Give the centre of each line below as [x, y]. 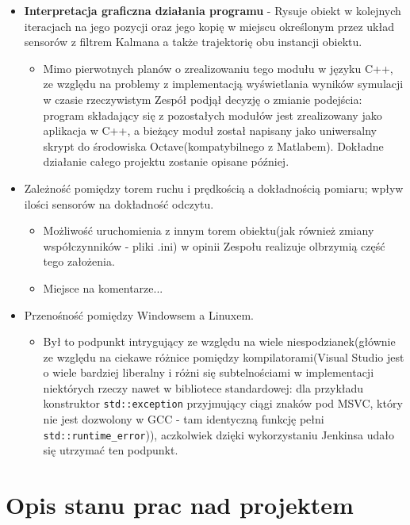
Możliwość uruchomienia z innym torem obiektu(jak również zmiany [209, 230]
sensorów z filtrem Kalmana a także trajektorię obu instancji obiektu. [193, 42]
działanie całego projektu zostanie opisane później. [166, 161]
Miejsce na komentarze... [103, 287]
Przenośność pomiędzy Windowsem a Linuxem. [139, 314]
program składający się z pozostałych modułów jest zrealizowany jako [213, 115]
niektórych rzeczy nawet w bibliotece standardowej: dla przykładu [203, 387]
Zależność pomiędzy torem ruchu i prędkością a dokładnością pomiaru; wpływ [214, 188]
